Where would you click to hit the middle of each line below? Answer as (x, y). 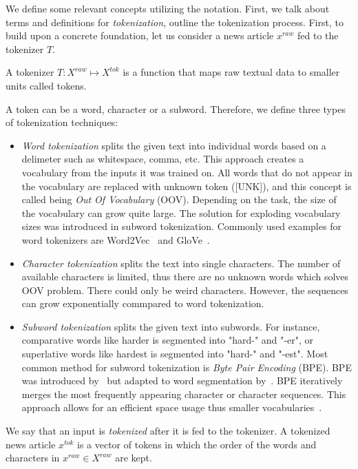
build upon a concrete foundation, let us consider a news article (140, 35)
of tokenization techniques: (62, 122)
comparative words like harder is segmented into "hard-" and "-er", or (167, 340)
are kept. (134, 458)
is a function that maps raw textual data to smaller (231, 72)
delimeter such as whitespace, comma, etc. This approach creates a (163, 159)
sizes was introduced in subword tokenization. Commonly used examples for (181, 226)
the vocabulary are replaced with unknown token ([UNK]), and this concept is (187, 186)
